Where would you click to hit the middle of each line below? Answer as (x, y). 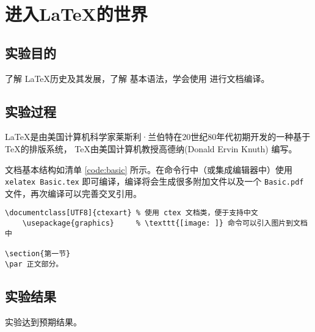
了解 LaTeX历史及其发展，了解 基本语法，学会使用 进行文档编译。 (137, 78)
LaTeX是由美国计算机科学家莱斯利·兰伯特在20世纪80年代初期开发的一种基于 (158, 137)
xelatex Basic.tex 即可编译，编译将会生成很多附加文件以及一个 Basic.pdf (154, 181)
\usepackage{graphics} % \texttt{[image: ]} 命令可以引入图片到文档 (165, 223)
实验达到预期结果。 (43, 321)
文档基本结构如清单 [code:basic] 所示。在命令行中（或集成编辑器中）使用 (149, 169)
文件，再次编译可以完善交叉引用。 (73, 193)
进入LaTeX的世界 (76, 14)
